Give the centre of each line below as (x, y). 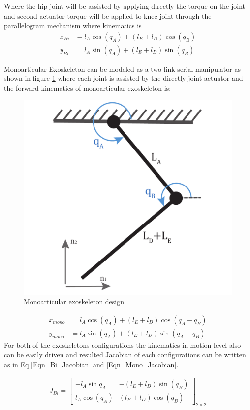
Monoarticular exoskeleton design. (75, 302)
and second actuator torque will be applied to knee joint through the (108, 16)
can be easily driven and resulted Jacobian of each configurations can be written (125, 354)
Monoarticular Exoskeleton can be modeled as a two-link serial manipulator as (122, 68)
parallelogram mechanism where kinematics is (73, 25)
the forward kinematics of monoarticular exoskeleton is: (88, 88)
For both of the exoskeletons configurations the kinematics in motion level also (123, 345)
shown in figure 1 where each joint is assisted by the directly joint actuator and (124, 78)
